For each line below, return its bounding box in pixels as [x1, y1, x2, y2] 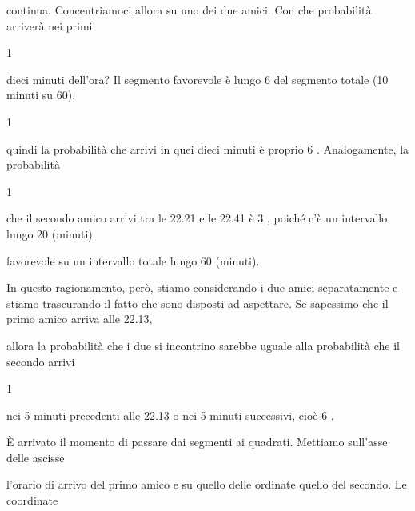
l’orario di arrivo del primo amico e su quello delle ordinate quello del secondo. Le [6, 476, 407, 493]
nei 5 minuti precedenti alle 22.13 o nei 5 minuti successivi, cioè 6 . [6, 406, 334, 423]
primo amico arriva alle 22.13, [6, 310, 153, 327]
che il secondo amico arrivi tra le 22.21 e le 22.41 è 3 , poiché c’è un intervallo [6, 210, 388, 226]
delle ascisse [6, 449, 65, 465]
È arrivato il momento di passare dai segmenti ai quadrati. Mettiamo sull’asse [6, 433, 388, 450]
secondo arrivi [6, 353, 75, 369]
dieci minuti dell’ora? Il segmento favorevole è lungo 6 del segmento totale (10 [6, 70, 389, 87]
